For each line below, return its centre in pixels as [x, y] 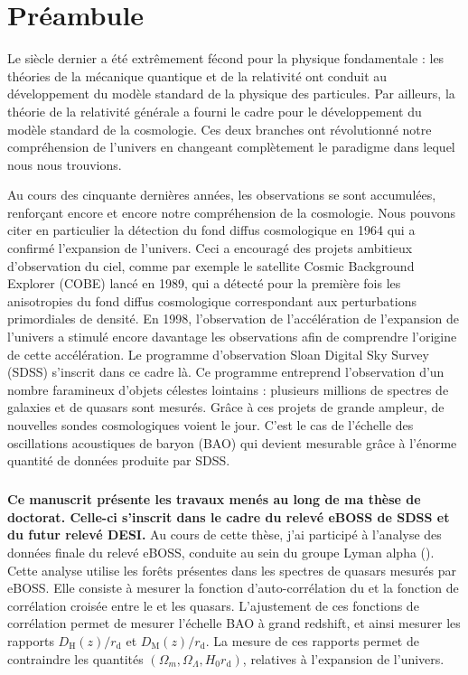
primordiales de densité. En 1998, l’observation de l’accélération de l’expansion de [234, 319]
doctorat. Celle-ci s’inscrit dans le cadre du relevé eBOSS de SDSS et [229, 516]
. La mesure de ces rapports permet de [312, 640]
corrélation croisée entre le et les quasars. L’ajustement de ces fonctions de [213, 605]
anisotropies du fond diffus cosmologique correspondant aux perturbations [212, 300]
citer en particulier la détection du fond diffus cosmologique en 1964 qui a [211, 230]
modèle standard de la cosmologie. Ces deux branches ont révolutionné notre [220, 129]
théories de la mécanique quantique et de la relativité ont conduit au [197, 75]
